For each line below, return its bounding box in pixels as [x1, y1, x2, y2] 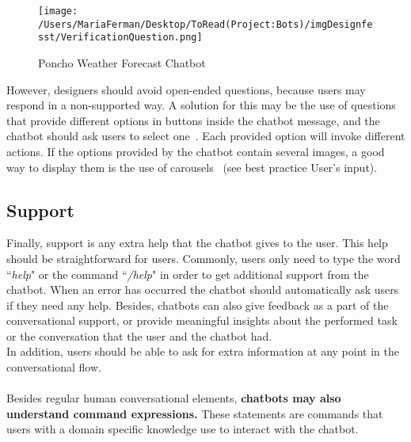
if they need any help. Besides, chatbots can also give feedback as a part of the [6, 296, 389, 313]
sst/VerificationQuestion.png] [38, 32, 203, 44]
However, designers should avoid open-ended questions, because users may [6, 81, 366, 97]
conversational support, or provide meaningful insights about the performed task [6, 312, 398, 329]
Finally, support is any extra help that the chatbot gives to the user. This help [6, 234, 388, 251]
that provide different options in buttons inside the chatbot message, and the [6, 112, 380, 128]
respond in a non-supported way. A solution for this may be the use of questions [6, 97, 396, 113]
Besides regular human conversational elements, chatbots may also [6, 390, 341, 406]
